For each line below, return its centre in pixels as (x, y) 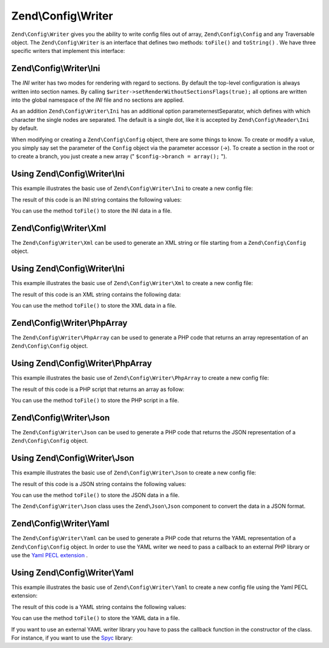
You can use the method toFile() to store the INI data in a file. (92, 211)
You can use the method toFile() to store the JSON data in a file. (95, 495)
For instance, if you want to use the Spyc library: (72, 638)
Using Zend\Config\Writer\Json (73, 458)
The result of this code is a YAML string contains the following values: (99, 607)
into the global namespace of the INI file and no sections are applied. (98, 100)
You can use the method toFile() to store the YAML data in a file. (95, 618)
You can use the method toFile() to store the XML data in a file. (94, 306)
